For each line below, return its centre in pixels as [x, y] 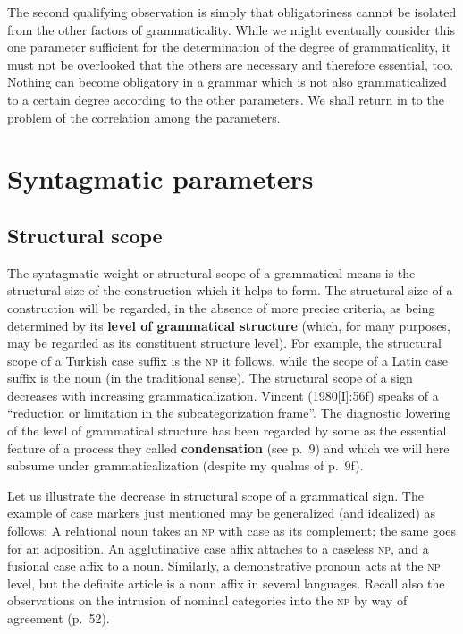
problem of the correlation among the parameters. [144, 117]
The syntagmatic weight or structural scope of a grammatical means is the [211, 272]
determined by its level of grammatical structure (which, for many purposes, [229, 325]
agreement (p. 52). [59, 618]
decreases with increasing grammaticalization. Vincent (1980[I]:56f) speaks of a [223, 395]
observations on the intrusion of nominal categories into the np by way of [207, 600]
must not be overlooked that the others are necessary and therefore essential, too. [231, 64]
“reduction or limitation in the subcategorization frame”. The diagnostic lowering [229, 413]
